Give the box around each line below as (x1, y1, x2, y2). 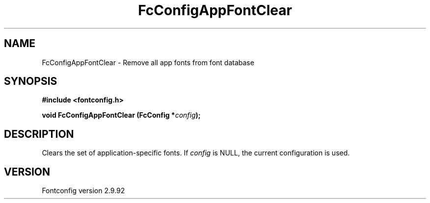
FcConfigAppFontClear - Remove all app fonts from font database (42, 58, 254, 67)
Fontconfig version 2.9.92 (42, 186, 125, 195)
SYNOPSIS (4, 75, 57, 88)
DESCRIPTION (4, 127, 74, 140)
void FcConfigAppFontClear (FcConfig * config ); (42, 111, 201, 120)
